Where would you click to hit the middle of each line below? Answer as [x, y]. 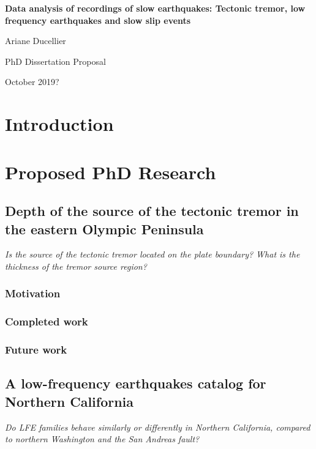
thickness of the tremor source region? [76, 266]
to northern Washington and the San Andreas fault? [102, 439]
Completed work [47, 321]
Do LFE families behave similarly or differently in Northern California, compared [158, 427]
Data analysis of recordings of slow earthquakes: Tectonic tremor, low [155, 8]
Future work [36, 350]
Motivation [33, 293]
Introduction [59, 124]
